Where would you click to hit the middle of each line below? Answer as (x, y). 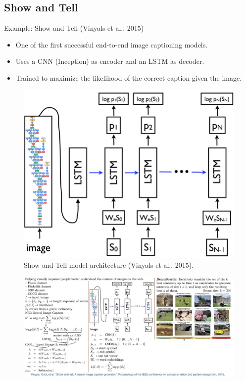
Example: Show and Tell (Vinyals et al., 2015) (74, 28)
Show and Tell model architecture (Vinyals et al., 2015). (109, 265)
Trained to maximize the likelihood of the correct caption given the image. (129, 77)
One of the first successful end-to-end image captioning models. (112, 44)
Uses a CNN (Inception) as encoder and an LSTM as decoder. (110, 61)
